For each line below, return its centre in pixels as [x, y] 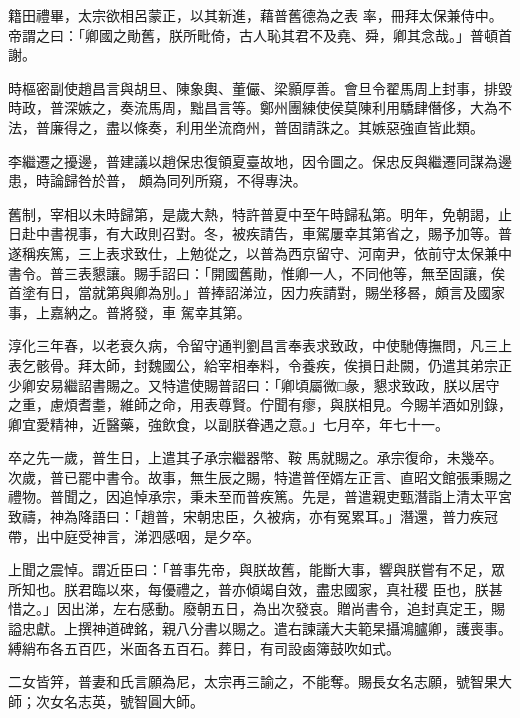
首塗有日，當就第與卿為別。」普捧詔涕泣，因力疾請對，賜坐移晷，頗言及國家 [256, 292]
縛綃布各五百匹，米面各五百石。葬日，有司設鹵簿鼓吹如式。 [204, 647]
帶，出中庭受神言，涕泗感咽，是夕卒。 [134, 535]
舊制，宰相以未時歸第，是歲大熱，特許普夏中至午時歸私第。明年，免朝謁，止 [260, 213]
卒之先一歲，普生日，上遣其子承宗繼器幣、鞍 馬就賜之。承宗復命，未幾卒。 [255, 457]
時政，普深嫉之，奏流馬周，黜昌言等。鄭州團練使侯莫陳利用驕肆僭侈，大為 [253, 107]
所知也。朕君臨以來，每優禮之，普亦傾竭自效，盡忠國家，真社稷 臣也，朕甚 [255, 588]
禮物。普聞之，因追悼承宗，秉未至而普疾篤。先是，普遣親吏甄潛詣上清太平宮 [260, 496]
